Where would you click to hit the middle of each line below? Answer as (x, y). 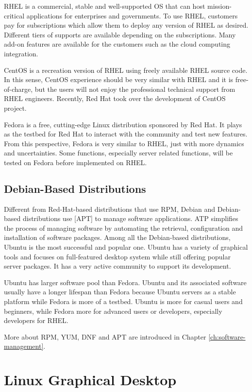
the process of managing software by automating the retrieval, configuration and (123, 228)
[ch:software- (227, 336)
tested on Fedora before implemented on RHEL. (76, 162)
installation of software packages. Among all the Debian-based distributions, (117, 237)
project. (15, 108)
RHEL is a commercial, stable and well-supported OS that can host (105, 6)
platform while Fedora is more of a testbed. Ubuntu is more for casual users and (123, 301)
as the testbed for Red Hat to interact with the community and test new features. (126, 134)
